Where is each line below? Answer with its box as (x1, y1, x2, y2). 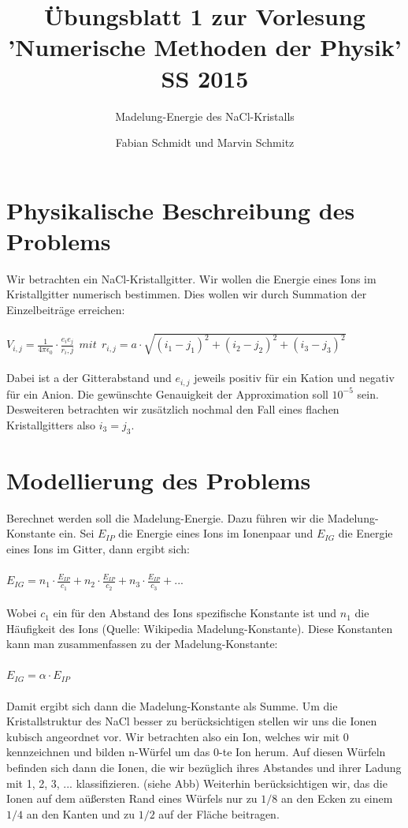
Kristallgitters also (6, 416, 96, 433)
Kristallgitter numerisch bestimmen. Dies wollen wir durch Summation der (6, 286, 367, 302)
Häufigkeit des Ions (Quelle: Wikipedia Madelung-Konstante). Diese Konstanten (6, 620, 393, 636)
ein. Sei (58, 525, 95, 541)
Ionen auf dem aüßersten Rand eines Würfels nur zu (6, 790, 258, 807)
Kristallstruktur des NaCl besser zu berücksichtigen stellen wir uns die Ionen (6, 713, 377, 729)
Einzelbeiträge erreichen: (6, 302, 125, 317)
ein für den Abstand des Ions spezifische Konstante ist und (53, 605, 337, 621)
